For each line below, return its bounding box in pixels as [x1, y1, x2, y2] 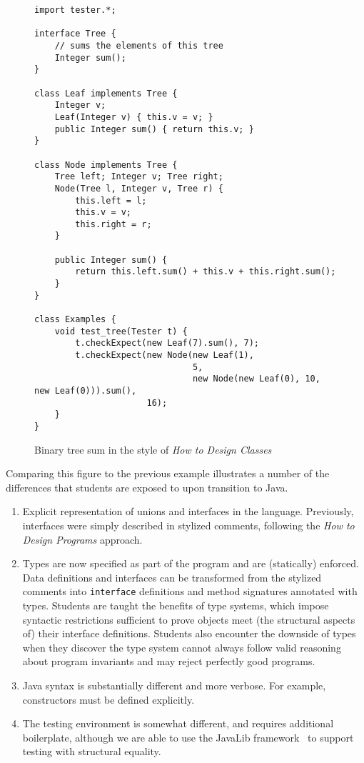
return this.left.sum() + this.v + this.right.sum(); [75, 266, 336, 277]
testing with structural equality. [22, 744, 161, 759]
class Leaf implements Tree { [34, 88, 178, 99]
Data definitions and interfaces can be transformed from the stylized [22, 569, 322, 584]
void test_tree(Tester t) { [54, 326, 188, 336]
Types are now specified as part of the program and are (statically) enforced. [22, 556, 359, 571]
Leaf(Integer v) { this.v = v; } [54, 111, 213, 122]
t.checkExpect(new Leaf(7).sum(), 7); [75, 338, 259, 349]
